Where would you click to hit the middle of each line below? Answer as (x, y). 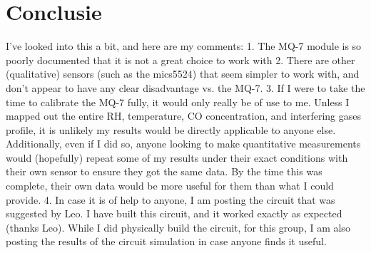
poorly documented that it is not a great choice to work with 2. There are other (181, 60)
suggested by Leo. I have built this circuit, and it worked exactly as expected (174, 213)
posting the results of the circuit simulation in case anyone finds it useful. (166, 241)
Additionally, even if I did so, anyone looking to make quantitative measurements (183, 144)
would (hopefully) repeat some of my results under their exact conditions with (177, 157)
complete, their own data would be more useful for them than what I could (170, 186)
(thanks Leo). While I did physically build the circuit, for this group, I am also (178, 227)
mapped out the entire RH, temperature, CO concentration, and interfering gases (183, 116)
